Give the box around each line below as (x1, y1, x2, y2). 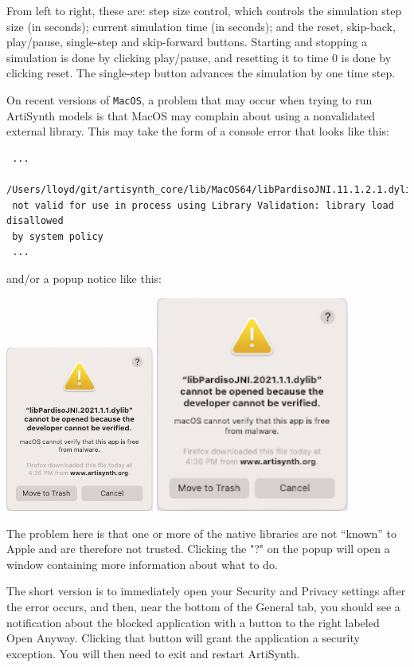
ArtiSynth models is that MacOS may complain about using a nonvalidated (6, 107, 376, 124)
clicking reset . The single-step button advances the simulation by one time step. (6, 65, 396, 81)
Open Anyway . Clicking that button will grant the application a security (6, 630, 360, 646)
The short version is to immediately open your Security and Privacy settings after (6, 583, 406, 599)
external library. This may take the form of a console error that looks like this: (6, 123, 389, 139)
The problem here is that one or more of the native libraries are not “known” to (6, 524, 397, 541)
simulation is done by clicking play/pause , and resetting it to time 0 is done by (6, 49, 392, 65)
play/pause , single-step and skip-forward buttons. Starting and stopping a (6, 33, 367, 50)
